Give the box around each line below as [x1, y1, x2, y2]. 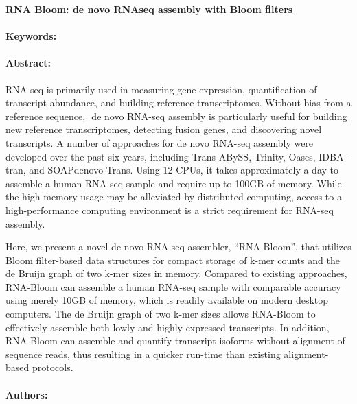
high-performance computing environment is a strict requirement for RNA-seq [5, 202, 334, 217]
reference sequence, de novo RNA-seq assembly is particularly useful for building [5, 108, 347, 123]
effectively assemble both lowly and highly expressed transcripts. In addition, [5, 320, 330, 334]
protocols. [32, 360, 73, 375]
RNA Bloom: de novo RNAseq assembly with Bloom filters [5, 2, 293, 16]
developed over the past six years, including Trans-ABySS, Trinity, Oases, [5, 149, 316, 163]
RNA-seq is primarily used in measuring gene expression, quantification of [5, 82, 317, 96]
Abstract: [5, 56, 51, 70]
